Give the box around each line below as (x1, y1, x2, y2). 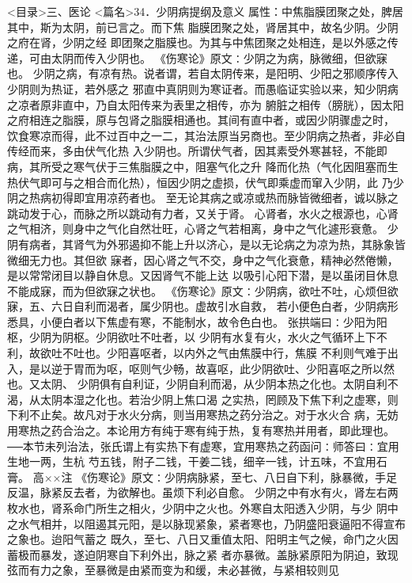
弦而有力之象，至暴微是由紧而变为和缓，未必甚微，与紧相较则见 (7, 562, 339, 578)
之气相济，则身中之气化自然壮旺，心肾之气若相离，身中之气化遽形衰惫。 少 (7, 220, 399, 237)
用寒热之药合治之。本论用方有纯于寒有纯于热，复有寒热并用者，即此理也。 (7, 422, 395, 439)
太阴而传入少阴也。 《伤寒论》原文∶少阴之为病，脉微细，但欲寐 (51, 49, 387, 66)
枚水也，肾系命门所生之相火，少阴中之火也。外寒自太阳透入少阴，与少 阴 (7, 500, 387, 516)
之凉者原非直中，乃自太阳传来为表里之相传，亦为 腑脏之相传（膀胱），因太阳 (7, 96, 404, 112)
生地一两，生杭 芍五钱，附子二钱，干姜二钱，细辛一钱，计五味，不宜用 (7, 453, 376, 470)
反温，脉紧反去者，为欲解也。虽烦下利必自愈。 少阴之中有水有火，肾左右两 (7, 484, 399, 501)
